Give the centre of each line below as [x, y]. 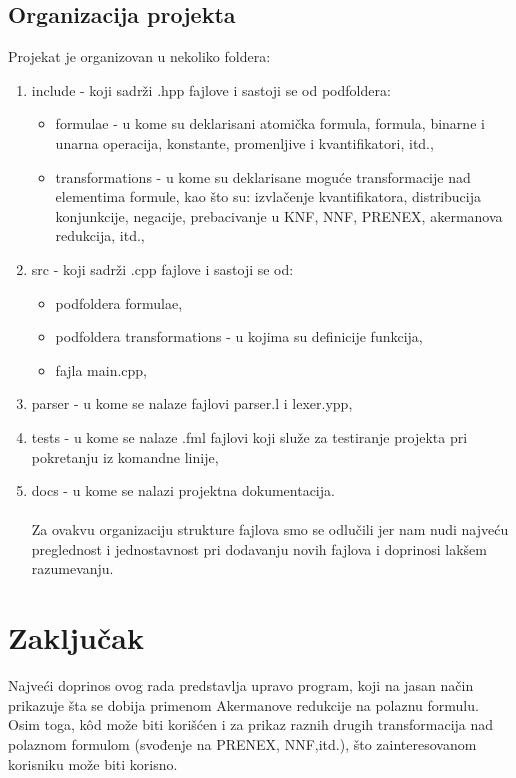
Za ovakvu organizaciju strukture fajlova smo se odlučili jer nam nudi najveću [270, 529]
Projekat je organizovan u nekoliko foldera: [139, 56]
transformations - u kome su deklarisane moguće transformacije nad [263, 176]
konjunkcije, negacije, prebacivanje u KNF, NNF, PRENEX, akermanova [279, 215]
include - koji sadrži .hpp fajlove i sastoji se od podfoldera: [211, 89]
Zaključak [76, 637]
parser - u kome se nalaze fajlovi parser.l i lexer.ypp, [192, 403]
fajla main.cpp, [101, 369]
